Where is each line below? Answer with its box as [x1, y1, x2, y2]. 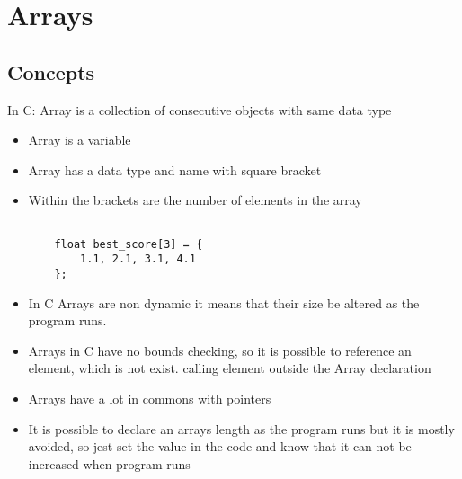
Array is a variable [28, 130, 131, 149]
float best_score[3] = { [54, 237, 203, 251]
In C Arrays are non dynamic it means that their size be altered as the [28, 293, 420, 312]
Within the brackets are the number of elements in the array [28, 191, 362, 209]
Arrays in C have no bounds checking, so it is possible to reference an [28, 341, 412, 359]
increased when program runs [28, 454, 191, 473]
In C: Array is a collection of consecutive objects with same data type [7, 100, 392, 119]
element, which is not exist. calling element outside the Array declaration [28, 359, 431, 377]
